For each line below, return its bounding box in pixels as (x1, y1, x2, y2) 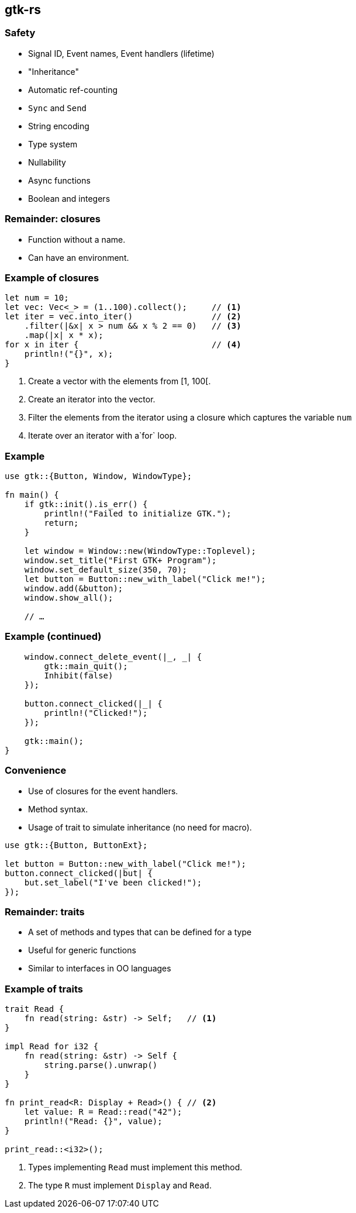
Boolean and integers (28, 193, 110, 204)
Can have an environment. (28, 252, 129, 263)
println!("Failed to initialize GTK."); (44, 509, 231, 519)
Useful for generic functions (28, 945, 136, 956)
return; (44, 518, 79, 528)
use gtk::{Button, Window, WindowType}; (5, 471, 192, 481)
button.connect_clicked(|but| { (5, 868, 153, 878)
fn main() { (5, 490, 59, 500)
